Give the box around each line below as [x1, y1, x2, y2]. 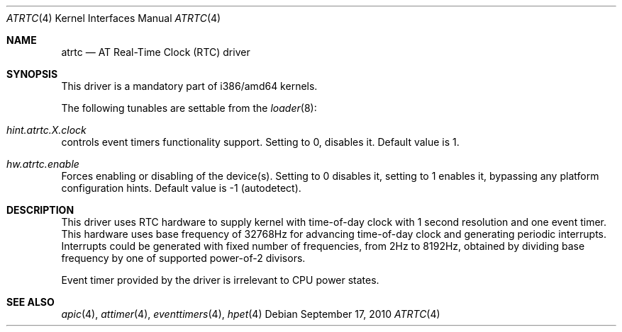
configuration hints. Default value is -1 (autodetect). [61, 182, 301, 194]
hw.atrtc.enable [6, 158, 79, 170]
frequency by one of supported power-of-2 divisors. [61, 252, 306, 264]
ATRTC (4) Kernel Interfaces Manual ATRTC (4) [6, 12, 221, 24]
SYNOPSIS [6, 68, 58, 80]
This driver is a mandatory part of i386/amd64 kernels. [61, 80, 318, 92]
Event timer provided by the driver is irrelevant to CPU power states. [61, 274, 379, 286]
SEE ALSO [6, 296, 55, 308]
